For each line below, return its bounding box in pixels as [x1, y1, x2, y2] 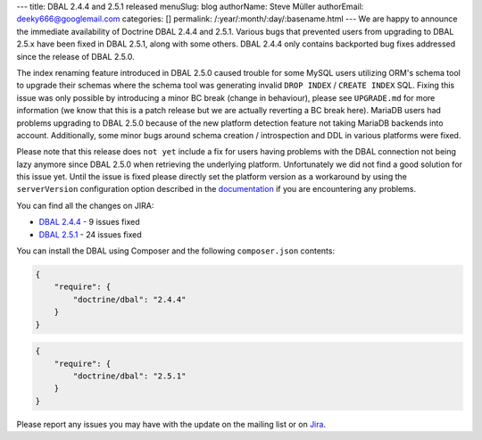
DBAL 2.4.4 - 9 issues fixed [38, 217, 140, 228]
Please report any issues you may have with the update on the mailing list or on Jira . [16, 419, 326, 429]
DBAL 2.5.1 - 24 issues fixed [38, 228, 142, 240]
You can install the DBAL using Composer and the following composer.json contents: [16, 245, 335, 256]
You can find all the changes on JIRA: [16, 200, 154, 211]
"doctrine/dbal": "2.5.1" [72, 370, 187, 381]
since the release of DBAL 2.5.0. [16, 51, 136, 62]
